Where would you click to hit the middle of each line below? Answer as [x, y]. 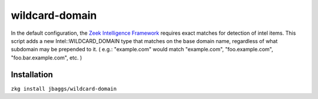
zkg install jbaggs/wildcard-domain [64, 89]
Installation [32, 75]
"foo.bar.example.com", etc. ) [47, 57]
